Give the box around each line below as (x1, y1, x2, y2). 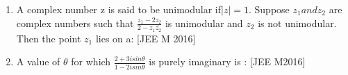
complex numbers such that (16, 15, 134, 30)
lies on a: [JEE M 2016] (95, 31, 196, 45)
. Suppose (249, 2, 290, 16)
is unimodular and (165, 15, 243, 30)
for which (71, 54, 111, 69)
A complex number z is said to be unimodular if (16, 2, 222, 16)
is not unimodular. (258, 15, 337, 30)
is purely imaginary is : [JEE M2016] (149, 54, 306, 69)
